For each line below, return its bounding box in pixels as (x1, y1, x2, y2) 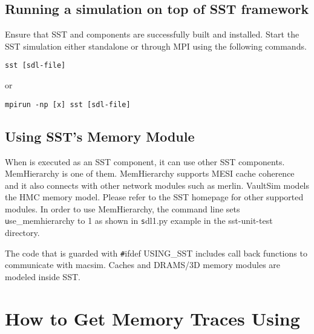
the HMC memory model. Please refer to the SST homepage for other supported (5, 191, 304, 203)
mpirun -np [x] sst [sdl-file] (5, 100, 131, 109)
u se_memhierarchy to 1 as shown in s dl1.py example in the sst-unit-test (5, 214, 273, 227)
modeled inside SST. (5, 270, 80, 283)
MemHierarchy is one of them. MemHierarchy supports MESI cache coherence (5, 167, 295, 180)
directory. (5, 226, 40, 239)
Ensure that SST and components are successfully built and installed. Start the (5, 28, 299, 41)
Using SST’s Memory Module (5, 126, 195, 145)
